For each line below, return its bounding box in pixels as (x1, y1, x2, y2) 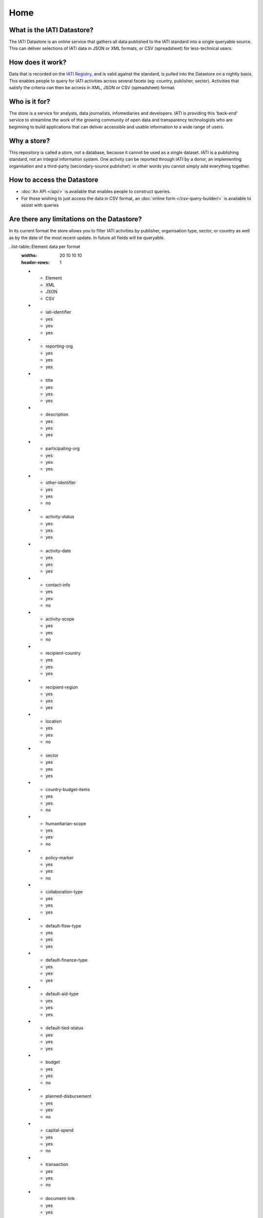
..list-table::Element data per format (9, 244, 80, 249)
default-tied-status (45, 1025, 84, 1031)
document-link (45, 1196, 75, 1201)
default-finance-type (45, 957, 88, 963)
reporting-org (45, 343, 73, 349)
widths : (21, 252, 38, 258)
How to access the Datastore (9, 176, 98, 184)
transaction (45, 1161, 68, 1167)
